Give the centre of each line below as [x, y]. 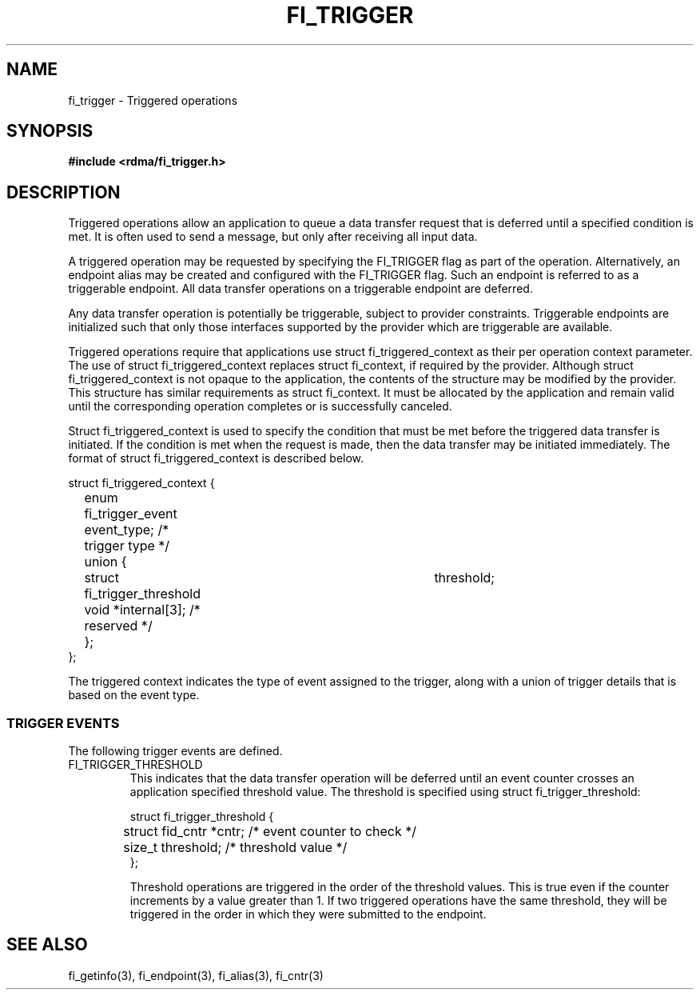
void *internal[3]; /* [142, 610]
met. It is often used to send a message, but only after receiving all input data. [273, 237]
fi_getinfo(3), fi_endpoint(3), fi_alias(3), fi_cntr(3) [196, 975]
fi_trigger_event [131, 514]
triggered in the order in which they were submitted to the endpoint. [308, 914]
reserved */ [118, 626]
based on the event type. [134, 695]
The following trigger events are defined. [175, 751]
